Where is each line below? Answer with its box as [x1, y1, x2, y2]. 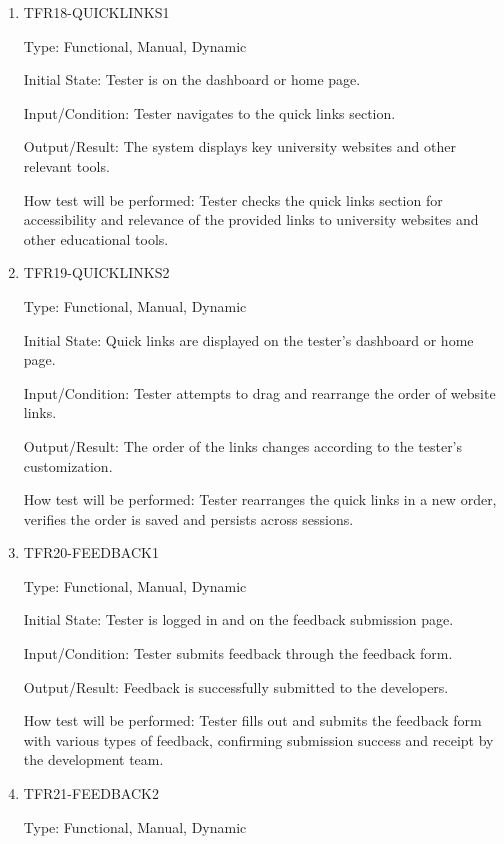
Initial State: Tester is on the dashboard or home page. [23, 69, 361, 90]
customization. [23, 455, 113, 476]
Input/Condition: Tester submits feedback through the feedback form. [23, 643, 453, 664]
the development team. [23, 749, 164, 770]
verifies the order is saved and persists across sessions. [23, 508, 354, 529]
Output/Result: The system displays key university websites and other [23, 136, 456, 157]
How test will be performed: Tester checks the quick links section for [23, 189, 443, 210]
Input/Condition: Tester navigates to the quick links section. [23, 102, 396, 123]
